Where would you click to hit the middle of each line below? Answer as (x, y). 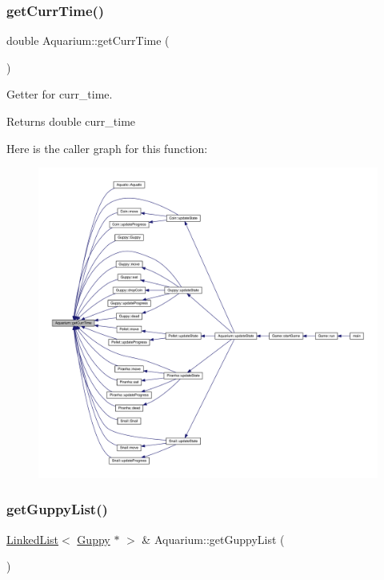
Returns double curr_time (71, 121)
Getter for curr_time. (60, 94)
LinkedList (33, 539)
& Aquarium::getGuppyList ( (213, 539)
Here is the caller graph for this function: (107, 148)
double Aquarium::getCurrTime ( (88, 40)
